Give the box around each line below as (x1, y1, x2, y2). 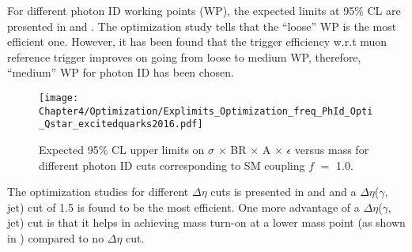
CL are (367, 2, 401, 18)
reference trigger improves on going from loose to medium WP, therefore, (7, 48, 361, 65)
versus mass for (294, 141, 369, 157)
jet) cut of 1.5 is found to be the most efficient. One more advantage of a (7, 198, 360, 215)
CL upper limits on (111, 141, 205, 157)
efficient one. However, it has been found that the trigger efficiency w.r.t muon (7, 33, 387, 50)
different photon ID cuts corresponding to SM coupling (39, 156, 305, 173)
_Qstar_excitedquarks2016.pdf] (39, 118, 203, 130)
